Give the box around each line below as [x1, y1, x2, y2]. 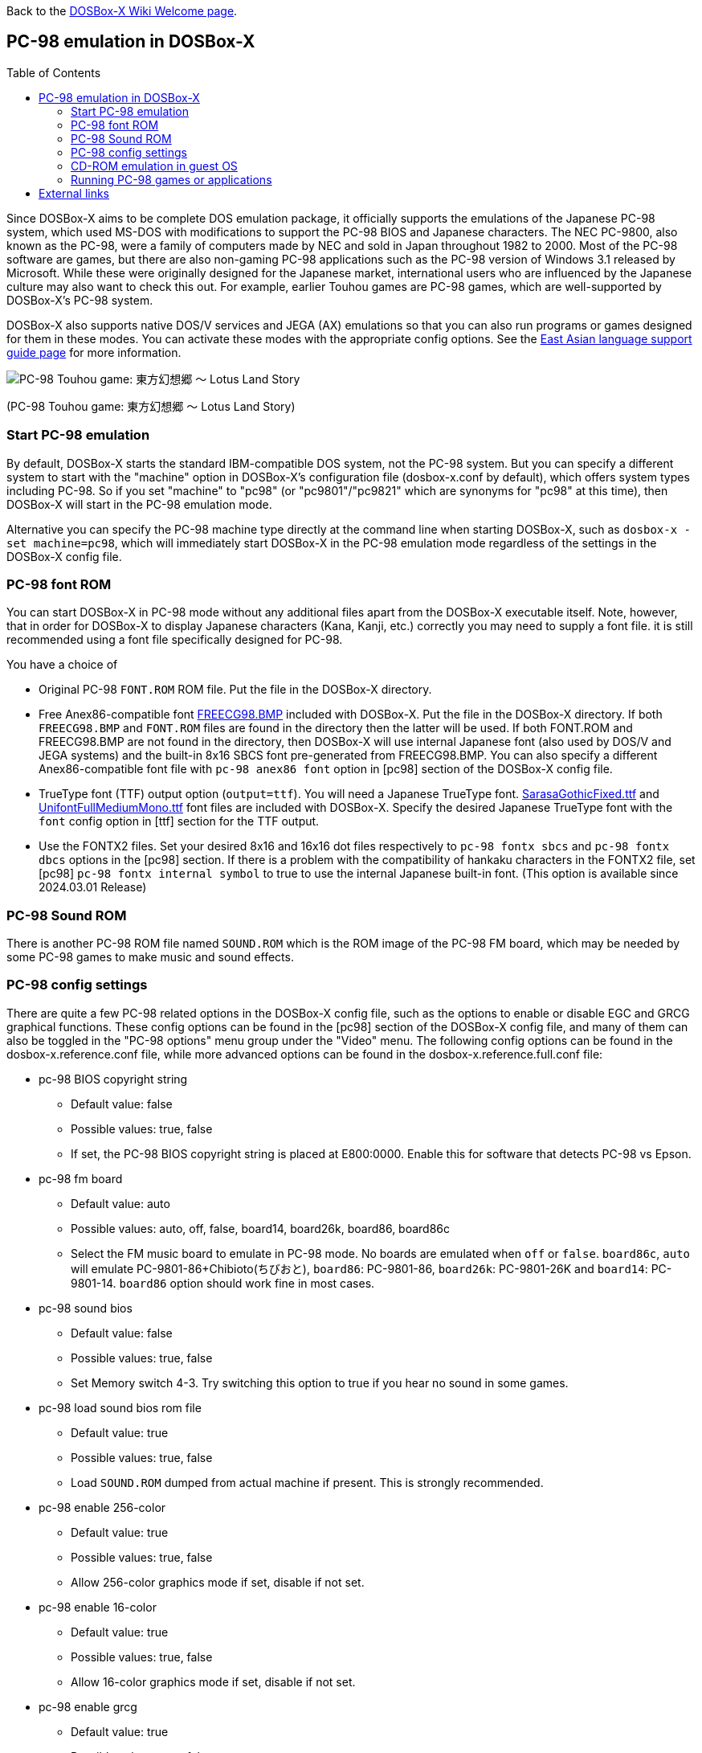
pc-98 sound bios [39, 1300, 133, 1315]
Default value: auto [71, 1196, 170, 1210]
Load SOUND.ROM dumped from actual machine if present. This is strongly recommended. [71, 1475, 544, 1489]
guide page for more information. [6, 345, 182, 359]
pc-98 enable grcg [39, 1699, 137, 1714]
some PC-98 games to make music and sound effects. [6, 950, 294, 965]
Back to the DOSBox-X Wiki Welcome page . [6, 4, 238, 18]
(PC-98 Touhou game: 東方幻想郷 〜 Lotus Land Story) [6, 399, 296, 413]
